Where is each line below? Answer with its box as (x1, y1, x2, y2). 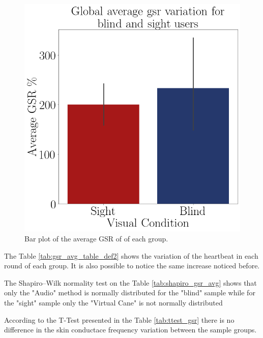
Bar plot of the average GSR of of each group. (24, 233, 168, 243)
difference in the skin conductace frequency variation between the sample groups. (4, 324, 257, 335)
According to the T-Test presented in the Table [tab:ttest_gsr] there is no (4, 314, 235, 325)
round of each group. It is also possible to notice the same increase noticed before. (4, 260, 260, 271)
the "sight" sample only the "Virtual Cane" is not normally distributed (4, 297, 223, 308)
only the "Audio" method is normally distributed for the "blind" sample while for (4, 287, 255, 298)
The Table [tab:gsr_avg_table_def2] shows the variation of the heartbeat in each (4, 250, 258, 261)
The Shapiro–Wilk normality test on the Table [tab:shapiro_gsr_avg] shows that (4, 277, 257, 288)
